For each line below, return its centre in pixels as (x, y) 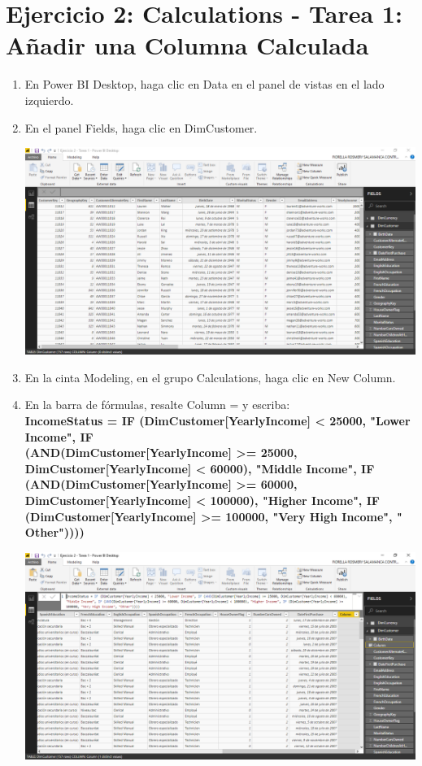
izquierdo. (49, 100)
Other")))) (54, 532)
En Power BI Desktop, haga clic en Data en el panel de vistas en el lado (204, 84)
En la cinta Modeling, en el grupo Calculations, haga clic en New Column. (210, 377)
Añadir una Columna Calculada (187, 45)
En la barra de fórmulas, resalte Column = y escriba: (157, 405)
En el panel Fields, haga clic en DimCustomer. (141, 127)
